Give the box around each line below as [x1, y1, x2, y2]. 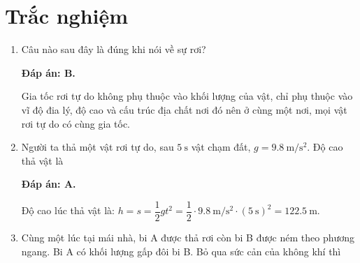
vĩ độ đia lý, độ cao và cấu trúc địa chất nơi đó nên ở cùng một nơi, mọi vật [21, 102, 347, 117]
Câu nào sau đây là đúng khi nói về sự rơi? [21, 42, 206, 57]
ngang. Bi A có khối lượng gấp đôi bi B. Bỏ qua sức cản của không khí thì [21, 243, 341, 258]
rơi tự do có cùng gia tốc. [21, 116, 131, 130]
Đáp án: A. [21, 176, 76, 191]
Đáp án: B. [21, 65, 75, 80]
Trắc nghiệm [5, 1, 129, 30]
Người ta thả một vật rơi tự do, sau [21, 140, 174, 154]
